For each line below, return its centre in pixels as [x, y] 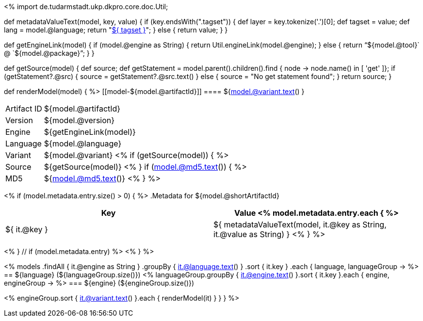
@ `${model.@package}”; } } [49, 53]
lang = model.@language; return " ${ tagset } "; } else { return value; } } [116, 30]
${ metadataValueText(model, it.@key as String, [300, 225]
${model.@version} [79, 120]
